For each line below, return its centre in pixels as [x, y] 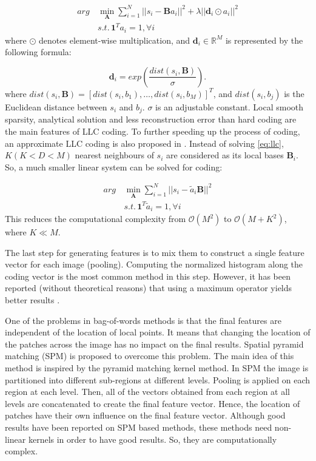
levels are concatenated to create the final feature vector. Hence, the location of [153, 403]
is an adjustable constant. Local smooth [230, 106]
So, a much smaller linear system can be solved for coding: [114, 167]
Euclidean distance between [56, 106]
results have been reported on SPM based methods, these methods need [139, 427]
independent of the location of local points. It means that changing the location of [158, 332]
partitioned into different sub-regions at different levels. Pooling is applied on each [158, 379]
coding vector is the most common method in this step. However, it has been [148, 276]
